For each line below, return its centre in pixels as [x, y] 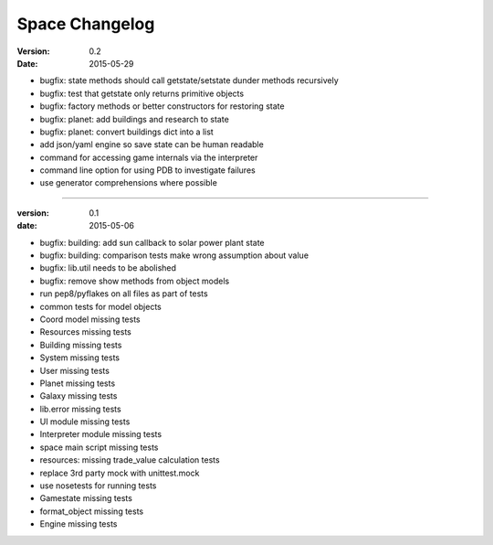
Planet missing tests [78, 383]
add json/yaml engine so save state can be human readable [152, 144]
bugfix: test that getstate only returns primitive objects [142, 93]
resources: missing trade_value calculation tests [130, 460]
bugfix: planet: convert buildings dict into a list [126, 132]
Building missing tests [81, 345]
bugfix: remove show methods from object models [135, 281]
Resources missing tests [86, 332]
